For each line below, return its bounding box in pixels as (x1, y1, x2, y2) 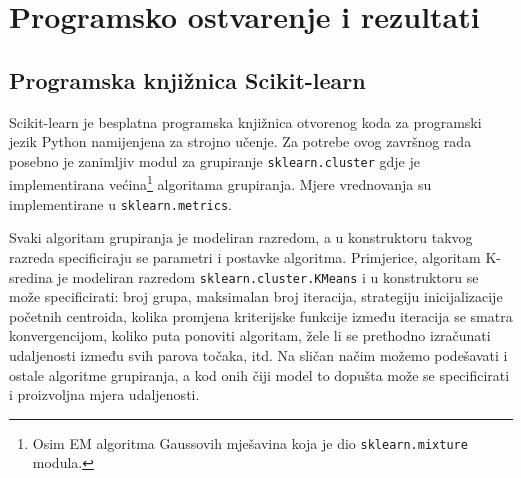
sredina (9, 266, 53, 287)
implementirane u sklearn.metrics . (9, 193, 232, 214)
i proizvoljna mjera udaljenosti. (9, 384, 200, 405)
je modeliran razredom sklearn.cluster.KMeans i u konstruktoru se (57, 266, 479, 287)
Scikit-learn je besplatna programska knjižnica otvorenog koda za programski (9, 111, 482, 132)
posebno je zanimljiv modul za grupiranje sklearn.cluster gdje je (9, 150, 420, 171)
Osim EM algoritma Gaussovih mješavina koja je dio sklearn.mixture (32, 432, 468, 453)
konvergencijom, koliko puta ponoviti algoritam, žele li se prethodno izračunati (9, 325, 491, 346)
